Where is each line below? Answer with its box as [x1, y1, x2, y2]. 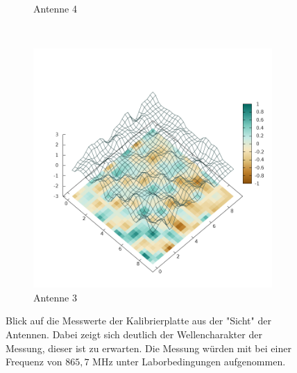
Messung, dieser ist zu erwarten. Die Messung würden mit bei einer [6, 340, 291, 355]
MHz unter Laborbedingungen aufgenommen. [92, 354, 286, 369]
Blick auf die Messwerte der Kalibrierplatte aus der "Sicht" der [6, 313, 271, 328]
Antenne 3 [33, 290, 77, 304]
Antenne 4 [33, 1, 77, 15]
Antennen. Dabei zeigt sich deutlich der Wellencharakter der [6, 326, 262, 341]
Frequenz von [6, 354, 62, 369]
